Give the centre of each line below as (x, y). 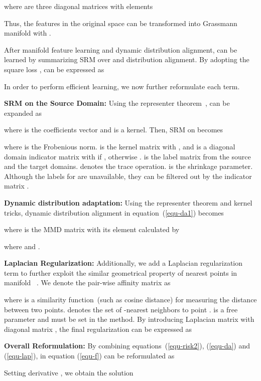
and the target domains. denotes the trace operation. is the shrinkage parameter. (128, 166)
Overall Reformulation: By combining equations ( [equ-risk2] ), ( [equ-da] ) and (127, 346)
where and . (22, 246)
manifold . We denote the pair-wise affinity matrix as (87, 282)
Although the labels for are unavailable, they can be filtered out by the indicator (128, 176)
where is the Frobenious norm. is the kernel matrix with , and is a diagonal (120, 146)
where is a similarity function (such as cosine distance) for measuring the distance (130, 300)
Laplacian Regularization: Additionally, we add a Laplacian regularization (123, 263)
